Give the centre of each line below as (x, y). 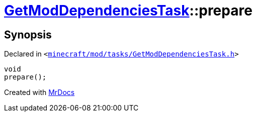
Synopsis (28, 34)
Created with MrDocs (39, 92)
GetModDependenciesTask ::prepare (128, 10)
